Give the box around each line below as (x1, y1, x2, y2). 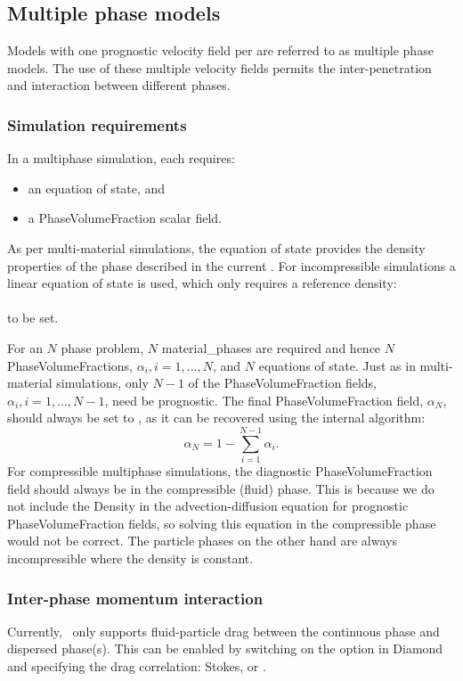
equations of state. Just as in (258, 356, 416, 374)
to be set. (7, 308, 59, 327)
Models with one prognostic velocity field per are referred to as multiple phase (7, 41, 434, 60)
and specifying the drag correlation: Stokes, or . (7, 657, 266, 676)
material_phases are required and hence (161, 338, 381, 357)
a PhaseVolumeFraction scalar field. (28, 209, 223, 227)
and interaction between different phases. (7, 76, 231, 94)
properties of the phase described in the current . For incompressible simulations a (7, 256, 456, 275)
